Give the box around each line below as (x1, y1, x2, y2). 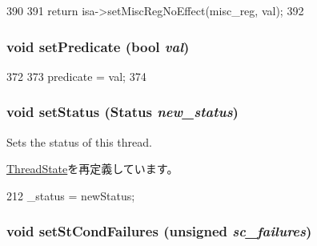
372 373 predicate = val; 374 (6, 67, 146, 84)
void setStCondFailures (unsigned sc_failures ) (6, 221, 312, 241)
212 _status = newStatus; (6, 187, 135, 204)
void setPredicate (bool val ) (6, 36, 190, 56)
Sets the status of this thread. (6, 133, 152, 150)
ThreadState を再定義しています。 (6, 160, 179, 177)
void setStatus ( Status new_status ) (6, 102, 239, 122)
